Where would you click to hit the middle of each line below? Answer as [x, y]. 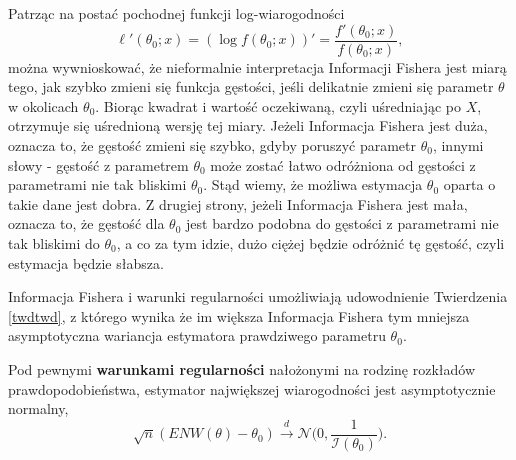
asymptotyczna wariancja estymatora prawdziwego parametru [197, 335]
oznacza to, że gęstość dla [86, 223]
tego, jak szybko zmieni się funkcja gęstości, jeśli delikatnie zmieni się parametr [251, 86]
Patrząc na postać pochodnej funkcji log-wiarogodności [176, 13]
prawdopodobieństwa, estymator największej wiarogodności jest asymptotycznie [252, 388]
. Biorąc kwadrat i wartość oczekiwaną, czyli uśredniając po [278, 105]
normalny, [38, 408]
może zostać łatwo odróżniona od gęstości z [343, 164]
